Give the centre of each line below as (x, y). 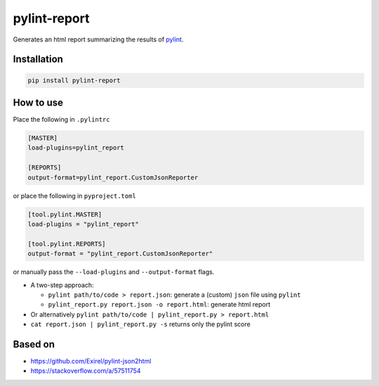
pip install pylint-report (74, 80)
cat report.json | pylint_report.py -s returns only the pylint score (140, 324)
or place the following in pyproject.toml (74, 195)
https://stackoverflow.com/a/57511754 (86, 371)
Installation (38, 59)
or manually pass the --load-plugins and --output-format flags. (114, 272)
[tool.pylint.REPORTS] (67, 244)
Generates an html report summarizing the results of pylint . (98, 39)
